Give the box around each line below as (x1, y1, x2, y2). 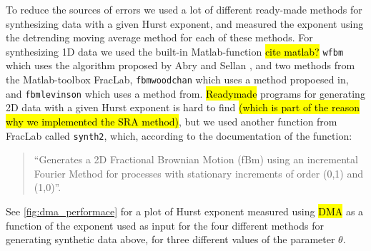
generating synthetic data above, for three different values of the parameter (6, 232, 335, 247)
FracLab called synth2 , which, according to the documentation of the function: (6, 128, 352, 143)
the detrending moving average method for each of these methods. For (6, 30, 313, 45)
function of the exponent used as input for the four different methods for (6, 217, 324, 232)
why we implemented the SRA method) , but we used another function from (6, 113, 337, 128)
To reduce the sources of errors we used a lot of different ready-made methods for (6, 2, 362, 16)
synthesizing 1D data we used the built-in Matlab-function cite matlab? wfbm (6, 43, 344, 58)
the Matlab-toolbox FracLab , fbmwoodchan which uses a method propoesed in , (6, 72, 349, 87)
